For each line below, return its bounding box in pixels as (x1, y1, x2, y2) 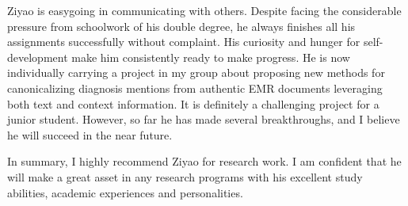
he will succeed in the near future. (7, 126, 173, 143)
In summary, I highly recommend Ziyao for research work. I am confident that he (7, 153, 402, 170)
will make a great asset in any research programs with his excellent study (7, 168, 363, 185)
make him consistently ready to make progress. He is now (71, 48, 350, 65)
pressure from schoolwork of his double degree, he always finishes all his (7, 17, 356, 34)
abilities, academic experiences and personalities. (7, 184, 243, 200)
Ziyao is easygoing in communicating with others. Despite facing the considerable (7, 2, 402, 18)
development (7, 48, 68, 65)
